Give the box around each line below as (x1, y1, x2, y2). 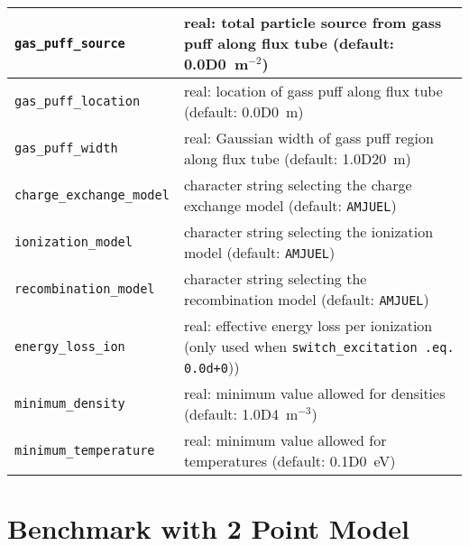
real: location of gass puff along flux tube (183, 80, 443, 101)
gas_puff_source (14, 35, 125, 51)
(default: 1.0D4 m (183, 403, 299, 424)
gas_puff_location (14, 94, 141, 108)
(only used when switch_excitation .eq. (183, 336, 455, 356)
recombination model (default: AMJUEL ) (183, 289, 429, 310)
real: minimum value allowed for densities (183, 383, 446, 403)
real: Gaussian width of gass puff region (183, 127, 434, 148)
